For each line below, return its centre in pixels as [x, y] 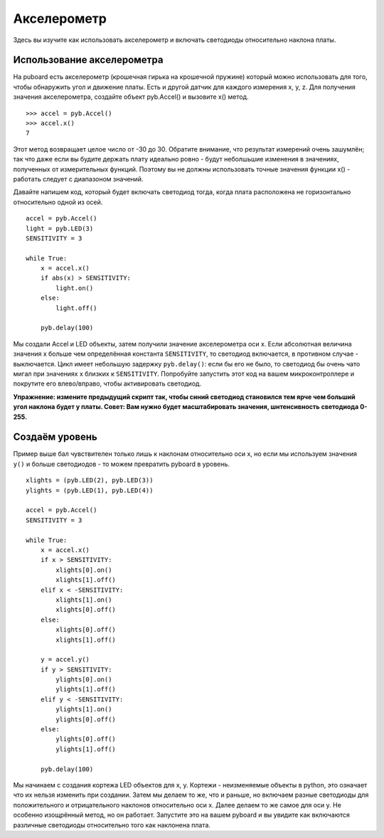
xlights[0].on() [84, 570]
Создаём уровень [55, 437]
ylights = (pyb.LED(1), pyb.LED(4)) [90, 490]
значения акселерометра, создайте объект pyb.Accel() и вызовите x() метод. [131, 97]
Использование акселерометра [88, 60]
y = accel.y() [65, 659]
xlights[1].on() [84, 600]
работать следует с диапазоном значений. [78, 179]
